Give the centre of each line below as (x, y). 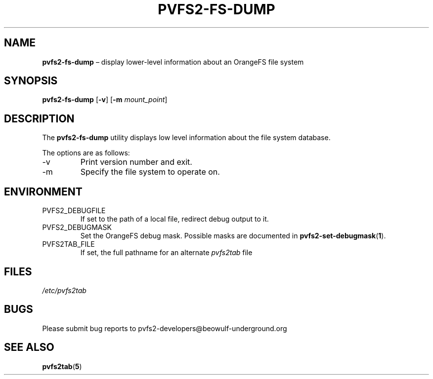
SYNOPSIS (31, 81)
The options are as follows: (86, 153)
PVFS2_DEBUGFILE (74, 211)
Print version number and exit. (136, 162)
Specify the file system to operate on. (150, 172)
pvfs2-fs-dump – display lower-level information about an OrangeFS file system (173, 62)
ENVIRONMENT (43, 191)
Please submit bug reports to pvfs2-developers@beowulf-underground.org (165, 328)
